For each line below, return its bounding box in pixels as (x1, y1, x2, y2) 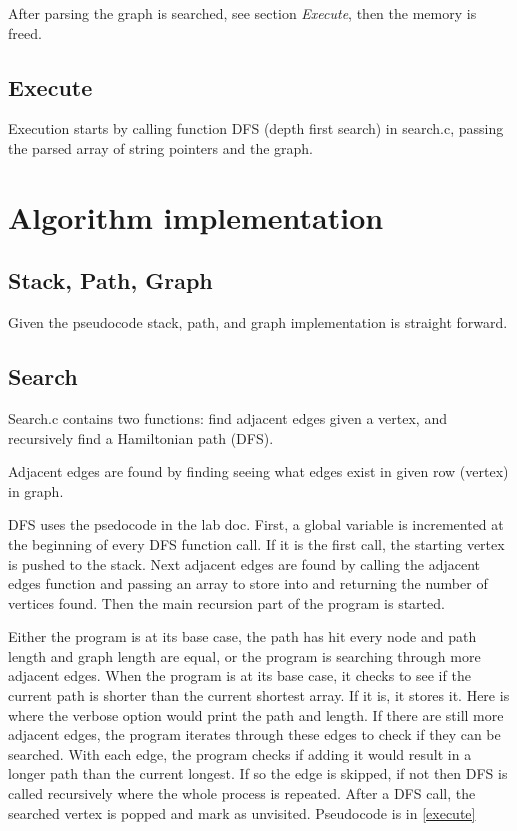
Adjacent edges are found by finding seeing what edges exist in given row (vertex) (8, 461, 509, 482)
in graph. (8, 480, 64, 501)
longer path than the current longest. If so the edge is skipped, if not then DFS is (8, 763, 508, 784)
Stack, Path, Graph (8, 265, 213, 296)
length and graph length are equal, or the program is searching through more (8, 645, 481, 666)
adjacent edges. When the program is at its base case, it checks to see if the (8, 665, 471, 686)
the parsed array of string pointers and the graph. (8, 137, 314, 158)
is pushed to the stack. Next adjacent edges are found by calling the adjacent (8, 553, 481, 574)
